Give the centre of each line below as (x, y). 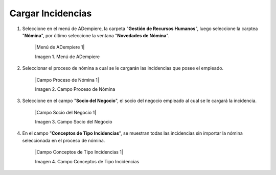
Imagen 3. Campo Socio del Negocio (74, 122)
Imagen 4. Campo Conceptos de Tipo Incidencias (87, 161)
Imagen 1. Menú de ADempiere (67, 57)
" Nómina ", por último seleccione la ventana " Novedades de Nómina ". (96, 35)
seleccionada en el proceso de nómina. (64, 140)
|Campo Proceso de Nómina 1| (67, 80)
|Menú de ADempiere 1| (60, 47)
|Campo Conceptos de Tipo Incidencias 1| (79, 152)
